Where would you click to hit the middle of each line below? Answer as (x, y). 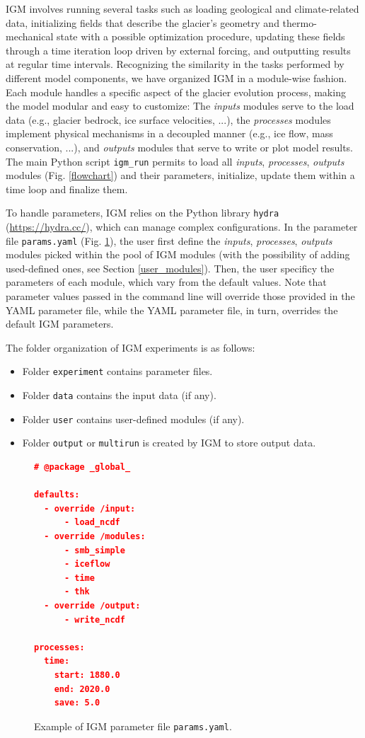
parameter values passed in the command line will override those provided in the (180, 296)
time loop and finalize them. (67, 189)
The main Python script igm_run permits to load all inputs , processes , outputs (175, 161)
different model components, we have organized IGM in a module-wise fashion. (176, 77)
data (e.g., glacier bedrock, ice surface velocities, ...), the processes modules (168, 119)
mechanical (30, 36)
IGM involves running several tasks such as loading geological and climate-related (182, 8)
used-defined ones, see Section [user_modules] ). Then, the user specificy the (170, 268)
